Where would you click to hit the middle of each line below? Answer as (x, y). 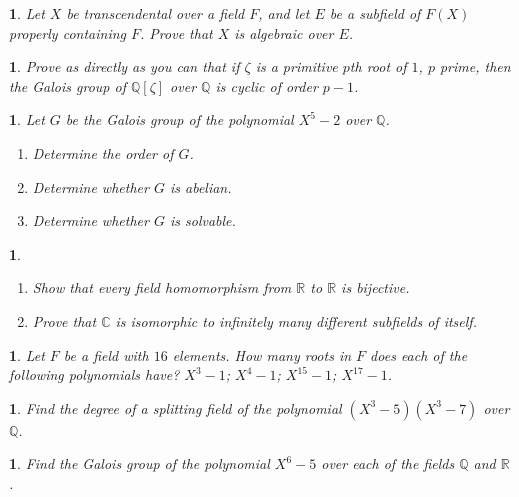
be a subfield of (375, 13)
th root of (378, 66)
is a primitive (296, 66)
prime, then (475, 66)
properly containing (68, 32)
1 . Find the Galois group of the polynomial (139, 463)
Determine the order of (103, 152)
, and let (284, 13)
